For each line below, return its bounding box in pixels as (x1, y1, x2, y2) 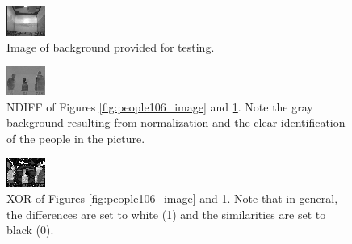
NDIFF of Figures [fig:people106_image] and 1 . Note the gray (6, 98, 313, 115)
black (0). (6, 221, 54, 238)
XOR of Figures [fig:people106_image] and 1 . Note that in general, (6, 190, 338, 207)
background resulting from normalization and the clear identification (6, 114, 346, 131)
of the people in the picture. (6, 129, 145, 146)
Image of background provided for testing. (6, 38, 215, 55)
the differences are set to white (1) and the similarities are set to (6, 205, 326, 222)
